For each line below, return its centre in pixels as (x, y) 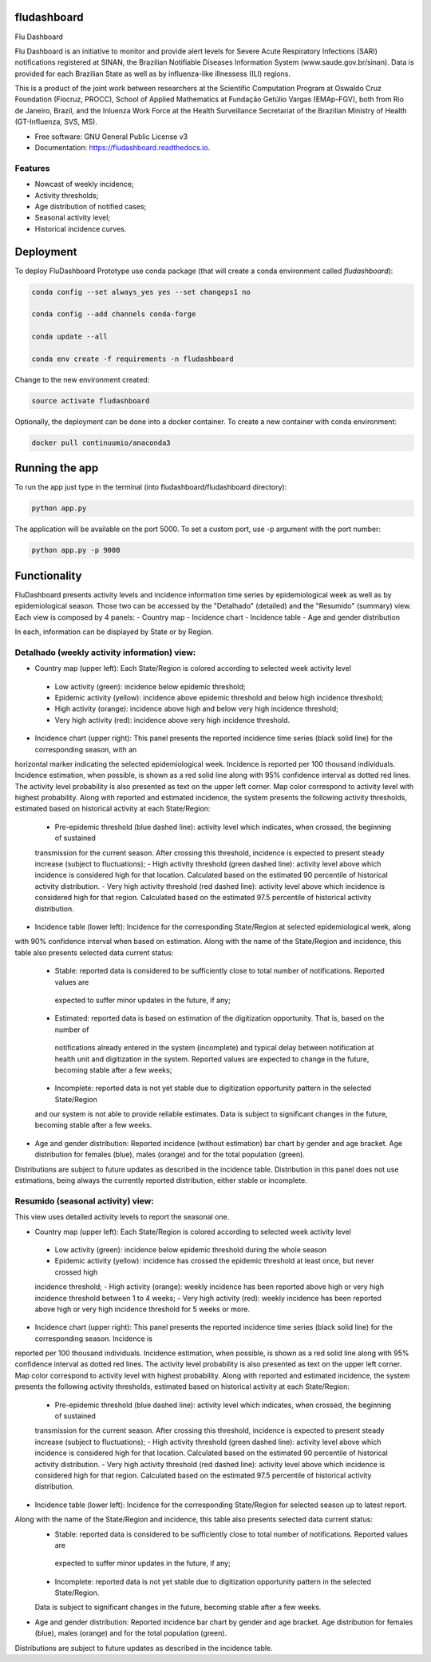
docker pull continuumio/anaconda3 (101, 442)
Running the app (57, 468)
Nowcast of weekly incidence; (85, 184)
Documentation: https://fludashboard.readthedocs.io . (123, 148)
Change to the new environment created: (82, 379)
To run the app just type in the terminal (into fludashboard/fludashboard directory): (151, 487)
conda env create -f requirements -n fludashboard (133, 359)
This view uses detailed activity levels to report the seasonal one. (122, 1217)
